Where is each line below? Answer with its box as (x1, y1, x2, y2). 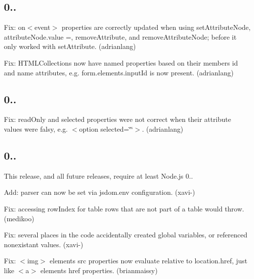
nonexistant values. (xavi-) (4, 239, 83, 249)
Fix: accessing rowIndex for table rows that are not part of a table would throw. (4, 203, 244, 213)
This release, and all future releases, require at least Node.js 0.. (4, 170, 193, 181)
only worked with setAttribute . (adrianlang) (4, 41, 136, 51)
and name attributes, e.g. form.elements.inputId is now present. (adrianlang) (4, 67, 234, 77)
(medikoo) (4, 213, 34, 223)
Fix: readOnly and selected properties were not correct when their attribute (4, 114, 231, 124)
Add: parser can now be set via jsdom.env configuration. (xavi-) (4, 187, 195, 197)
